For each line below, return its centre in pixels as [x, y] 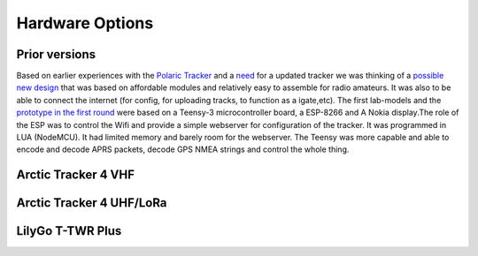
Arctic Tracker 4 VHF [76, 175]
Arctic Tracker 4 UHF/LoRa [92, 203]
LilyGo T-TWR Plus [69, 231]
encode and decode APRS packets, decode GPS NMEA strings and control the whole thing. [183, 149]
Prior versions [56, 54]
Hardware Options [85, 23]
